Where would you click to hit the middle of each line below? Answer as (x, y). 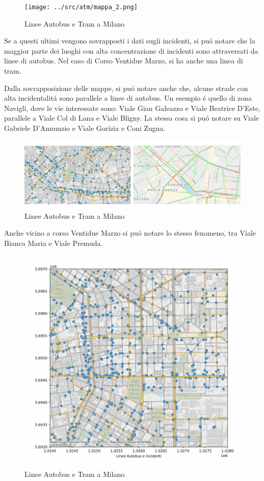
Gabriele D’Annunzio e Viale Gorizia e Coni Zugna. (85, 128)
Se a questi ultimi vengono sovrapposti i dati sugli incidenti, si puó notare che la (130, 41)
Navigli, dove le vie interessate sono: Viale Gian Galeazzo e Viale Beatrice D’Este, (132, 108)
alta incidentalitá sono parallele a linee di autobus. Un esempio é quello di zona (128, 98)
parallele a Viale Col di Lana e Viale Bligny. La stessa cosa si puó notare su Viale (132, 118)
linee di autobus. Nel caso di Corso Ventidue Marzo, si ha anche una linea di (124, 61)
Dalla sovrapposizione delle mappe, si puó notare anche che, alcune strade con (126, 88)
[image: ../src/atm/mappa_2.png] (81, 7)
